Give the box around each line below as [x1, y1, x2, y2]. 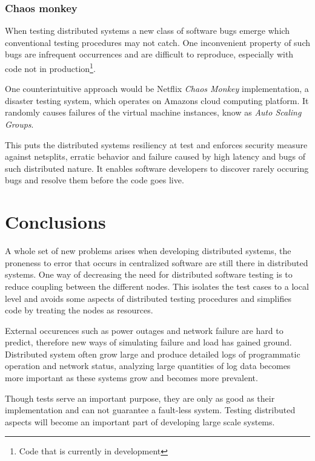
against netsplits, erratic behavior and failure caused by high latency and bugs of [5, 150, 306, 163]
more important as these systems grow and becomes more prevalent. [5, 371, 258, 384]
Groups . [5, 118, 34, 131]
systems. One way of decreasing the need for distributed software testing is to [5, 268, 293, 281]
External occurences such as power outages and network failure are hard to [5, 324, 283, 336]
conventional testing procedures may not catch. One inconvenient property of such [5, 36, 310, 48]
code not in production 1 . [5, 60, 96, 74]
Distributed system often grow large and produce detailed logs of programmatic [5, 347, 300, 360]
